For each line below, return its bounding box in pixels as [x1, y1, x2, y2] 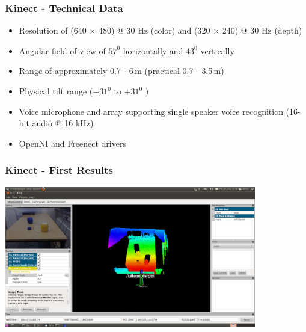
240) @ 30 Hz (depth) [222, 24, 302, 37]
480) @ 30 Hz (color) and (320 [98, 24, 210, 37]
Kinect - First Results [5, 162, 113, 177]
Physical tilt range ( [19, 85, 93, 97]
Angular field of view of [19, 44, 106, 57]
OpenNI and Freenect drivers [19, 137, 126, 149]
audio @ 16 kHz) [32, 117, 94, 129]
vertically [200, 44, 234, 57]
